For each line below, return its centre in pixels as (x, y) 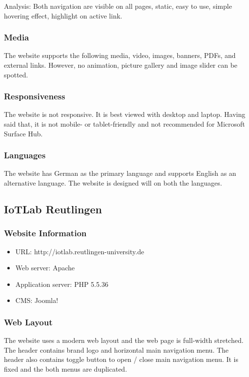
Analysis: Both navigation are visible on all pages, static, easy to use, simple (118, 6)
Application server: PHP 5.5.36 (62, 284)
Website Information (45, 233)
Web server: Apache (45, 268)
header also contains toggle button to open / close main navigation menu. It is (121, 359)
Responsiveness (35, 96)
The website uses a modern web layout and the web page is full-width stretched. (124, 340)
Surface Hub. (23, 133)
